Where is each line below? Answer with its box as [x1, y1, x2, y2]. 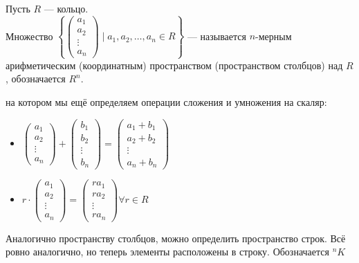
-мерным [255, 28, 292, 43]
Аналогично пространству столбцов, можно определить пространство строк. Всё [6, 230, 346, 245]
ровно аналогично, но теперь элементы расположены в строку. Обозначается [6, 244, 329, 259]
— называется [187, 28, 246, 43]
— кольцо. [44, 1, 89, 15]
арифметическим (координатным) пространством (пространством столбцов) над [6, 57, 343, 72]
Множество [6, 28, 53, 43]
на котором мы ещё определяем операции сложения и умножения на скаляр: [6, 94, 327, 109]
